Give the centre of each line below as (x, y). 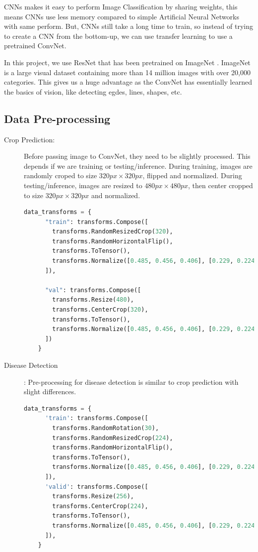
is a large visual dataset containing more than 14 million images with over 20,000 (128, 72)
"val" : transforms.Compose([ (93, 290)
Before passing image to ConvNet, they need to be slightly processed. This (137, 156)
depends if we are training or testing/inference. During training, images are (138, 166)
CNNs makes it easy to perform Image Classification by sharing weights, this (121, 6)
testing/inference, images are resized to (83, 185)
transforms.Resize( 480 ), (93, 300)
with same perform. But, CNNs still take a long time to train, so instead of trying (129, 26)
